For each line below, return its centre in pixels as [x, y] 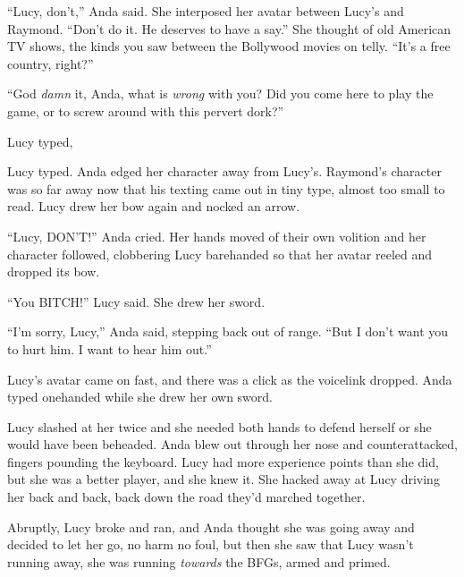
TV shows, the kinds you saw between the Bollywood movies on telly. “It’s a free [229, 46]
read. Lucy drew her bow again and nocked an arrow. [154, 206]
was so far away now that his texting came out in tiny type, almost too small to [226, 188]
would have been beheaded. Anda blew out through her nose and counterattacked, [232, 444]
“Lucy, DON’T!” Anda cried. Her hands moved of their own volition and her [217, 236]
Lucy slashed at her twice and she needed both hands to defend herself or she [219, 426]
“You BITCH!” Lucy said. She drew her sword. [136, 301]
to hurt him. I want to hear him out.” [110, 348]
